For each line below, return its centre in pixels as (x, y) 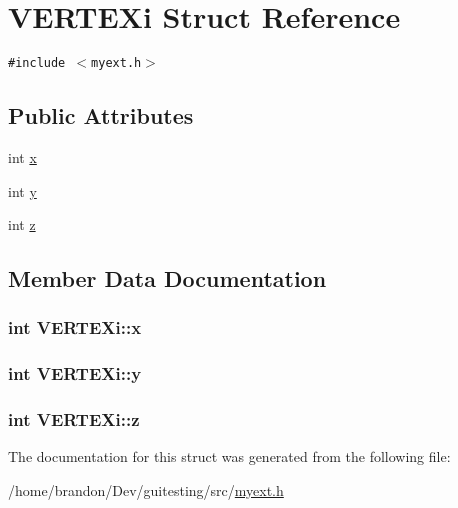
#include (37, 63)
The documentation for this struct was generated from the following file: (229, 456)
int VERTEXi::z (74, 419)
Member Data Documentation (167, 278)
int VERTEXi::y (75, 373)
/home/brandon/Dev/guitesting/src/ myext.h (146, 490)
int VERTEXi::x (75, 327)
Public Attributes (101, 115)
